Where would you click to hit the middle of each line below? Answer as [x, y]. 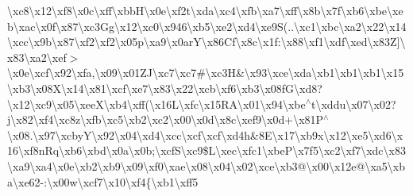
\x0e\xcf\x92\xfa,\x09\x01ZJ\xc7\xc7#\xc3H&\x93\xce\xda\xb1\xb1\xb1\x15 [206, 73]
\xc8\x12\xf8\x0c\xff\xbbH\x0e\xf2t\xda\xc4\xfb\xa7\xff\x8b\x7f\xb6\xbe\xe [205, 10]
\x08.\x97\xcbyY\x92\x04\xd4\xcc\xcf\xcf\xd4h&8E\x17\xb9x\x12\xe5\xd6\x [205, 135]
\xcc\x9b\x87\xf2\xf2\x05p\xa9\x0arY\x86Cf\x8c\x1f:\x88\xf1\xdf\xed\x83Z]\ [206, 42]
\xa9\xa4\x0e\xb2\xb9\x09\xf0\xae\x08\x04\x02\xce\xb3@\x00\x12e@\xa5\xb [206, 165]
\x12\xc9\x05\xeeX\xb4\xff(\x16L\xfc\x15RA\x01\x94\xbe [156, 104]
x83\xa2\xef [37, 57]
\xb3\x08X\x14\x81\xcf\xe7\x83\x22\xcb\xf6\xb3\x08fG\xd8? [165, 88]
